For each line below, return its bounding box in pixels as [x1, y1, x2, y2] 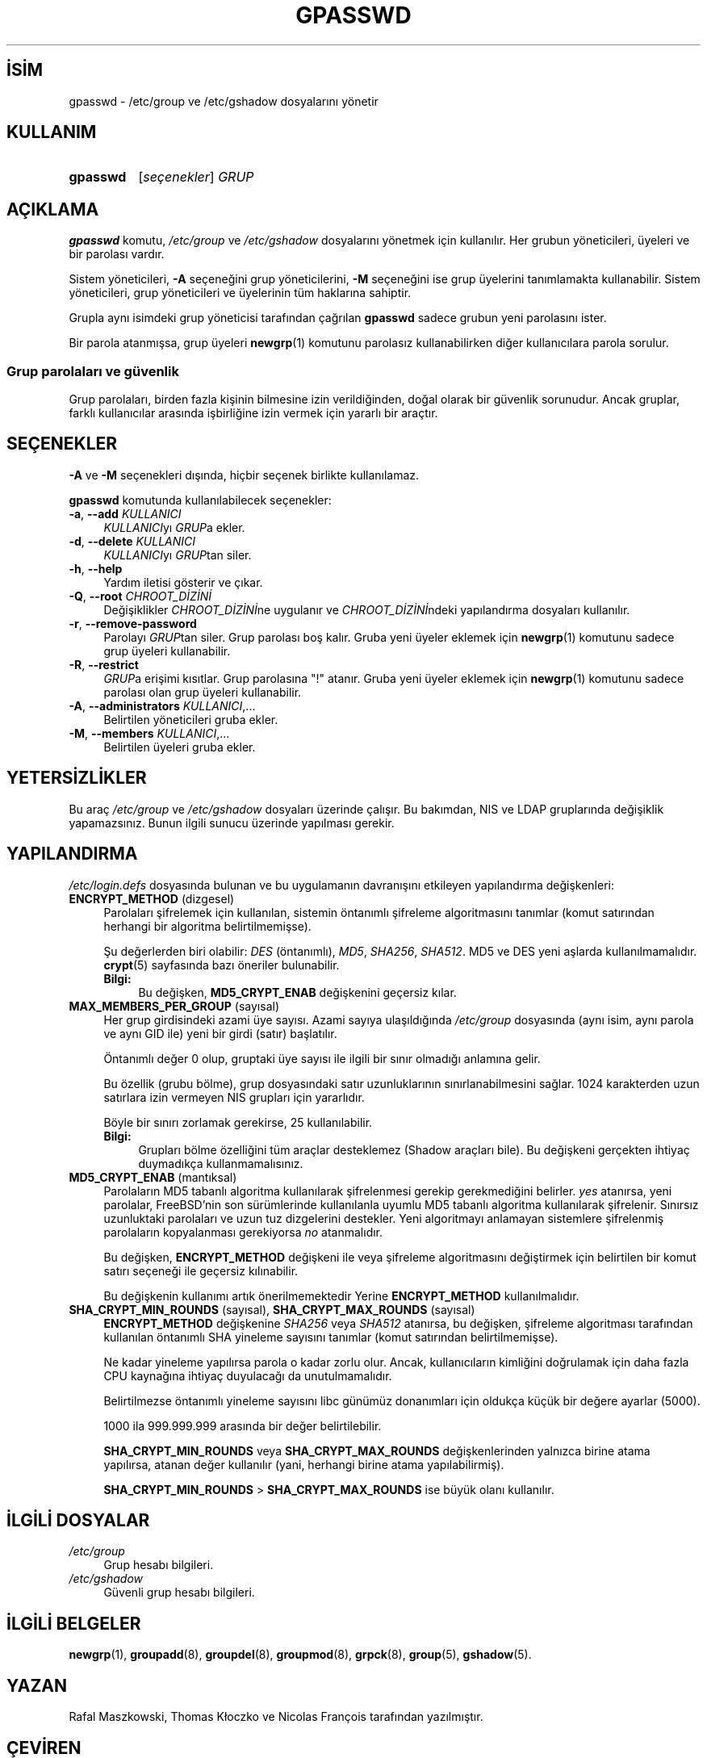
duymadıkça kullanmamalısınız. [138, 1156, 303, 1170]
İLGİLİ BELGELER [6, 1613, 141, 1634]
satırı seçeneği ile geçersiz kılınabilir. [103, 1263, 299, 1278]
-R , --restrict [69, 657, 139, 672]
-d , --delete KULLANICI [69, 534, 196, 548]
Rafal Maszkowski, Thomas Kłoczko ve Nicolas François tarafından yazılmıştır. [69, 1710, 483, 1724]
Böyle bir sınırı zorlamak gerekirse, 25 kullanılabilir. [103, 1115, 373, 1129]
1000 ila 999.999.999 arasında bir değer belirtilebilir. [103, 1418, 382, 1433]
